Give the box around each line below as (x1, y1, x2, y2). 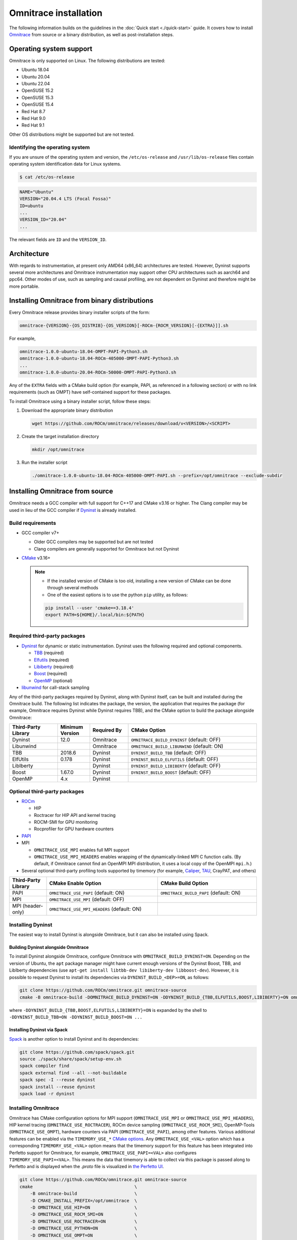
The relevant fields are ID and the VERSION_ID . (9, 236, 107, 243)
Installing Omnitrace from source (9, 487, 113, 496)
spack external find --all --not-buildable (19, 1070, 127, 1076)
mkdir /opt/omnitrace (32, 447, 85, 452)
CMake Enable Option (49, 880, 101, 887)
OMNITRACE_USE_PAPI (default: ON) (49, 889, 125, 896)
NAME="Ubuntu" (19, 189, 54, 194)
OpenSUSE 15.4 (21, 102, 54, 108)
